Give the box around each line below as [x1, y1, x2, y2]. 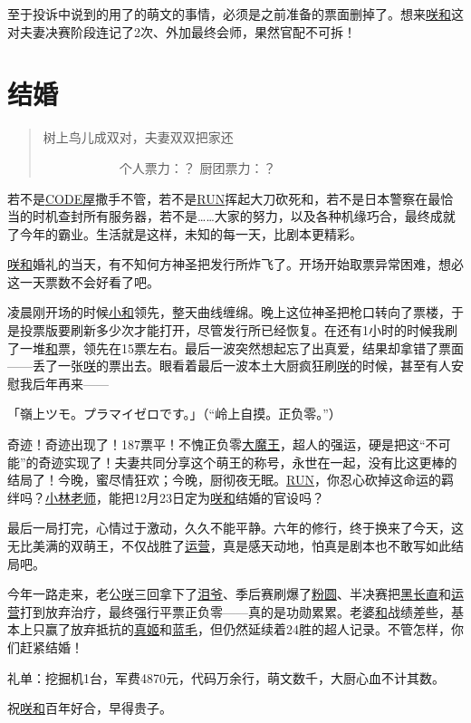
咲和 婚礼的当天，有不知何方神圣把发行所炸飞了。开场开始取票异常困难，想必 [7, 255, 464, 274]
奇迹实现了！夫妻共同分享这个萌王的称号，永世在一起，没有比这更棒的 [38, 452, 457, 471]
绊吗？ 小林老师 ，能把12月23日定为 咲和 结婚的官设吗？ [7, 487, 324, 506]
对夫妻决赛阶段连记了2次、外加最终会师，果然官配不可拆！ [7, 22, 356, 41]
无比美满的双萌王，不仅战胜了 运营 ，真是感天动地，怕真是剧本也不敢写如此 [7, 536, 451, 554]
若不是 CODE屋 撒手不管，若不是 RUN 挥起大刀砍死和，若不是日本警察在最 [7, 188, 441, 207]
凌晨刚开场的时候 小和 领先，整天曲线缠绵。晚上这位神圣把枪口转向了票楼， [7, 303, 451, 322]
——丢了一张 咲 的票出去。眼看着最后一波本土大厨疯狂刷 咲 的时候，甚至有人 [7, 356, 451, 375]
